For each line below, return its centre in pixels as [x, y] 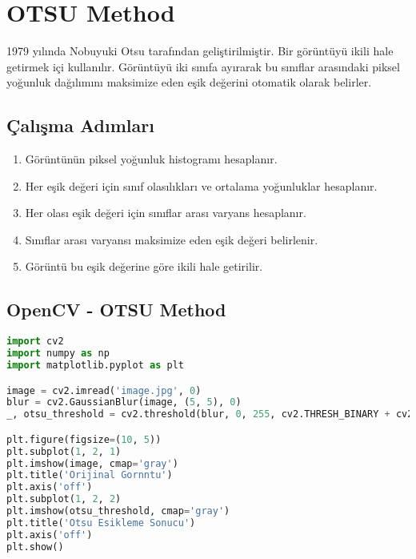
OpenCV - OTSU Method [116, 310]
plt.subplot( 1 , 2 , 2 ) [64, 499]
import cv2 [35, 342]
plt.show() [35, 547]
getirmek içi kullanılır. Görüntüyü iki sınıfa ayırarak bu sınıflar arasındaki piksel [203, 66]
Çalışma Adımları [80, 125]
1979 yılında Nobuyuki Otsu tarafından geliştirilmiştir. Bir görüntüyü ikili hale [200, 51]
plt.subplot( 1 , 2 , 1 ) [64, 451]
